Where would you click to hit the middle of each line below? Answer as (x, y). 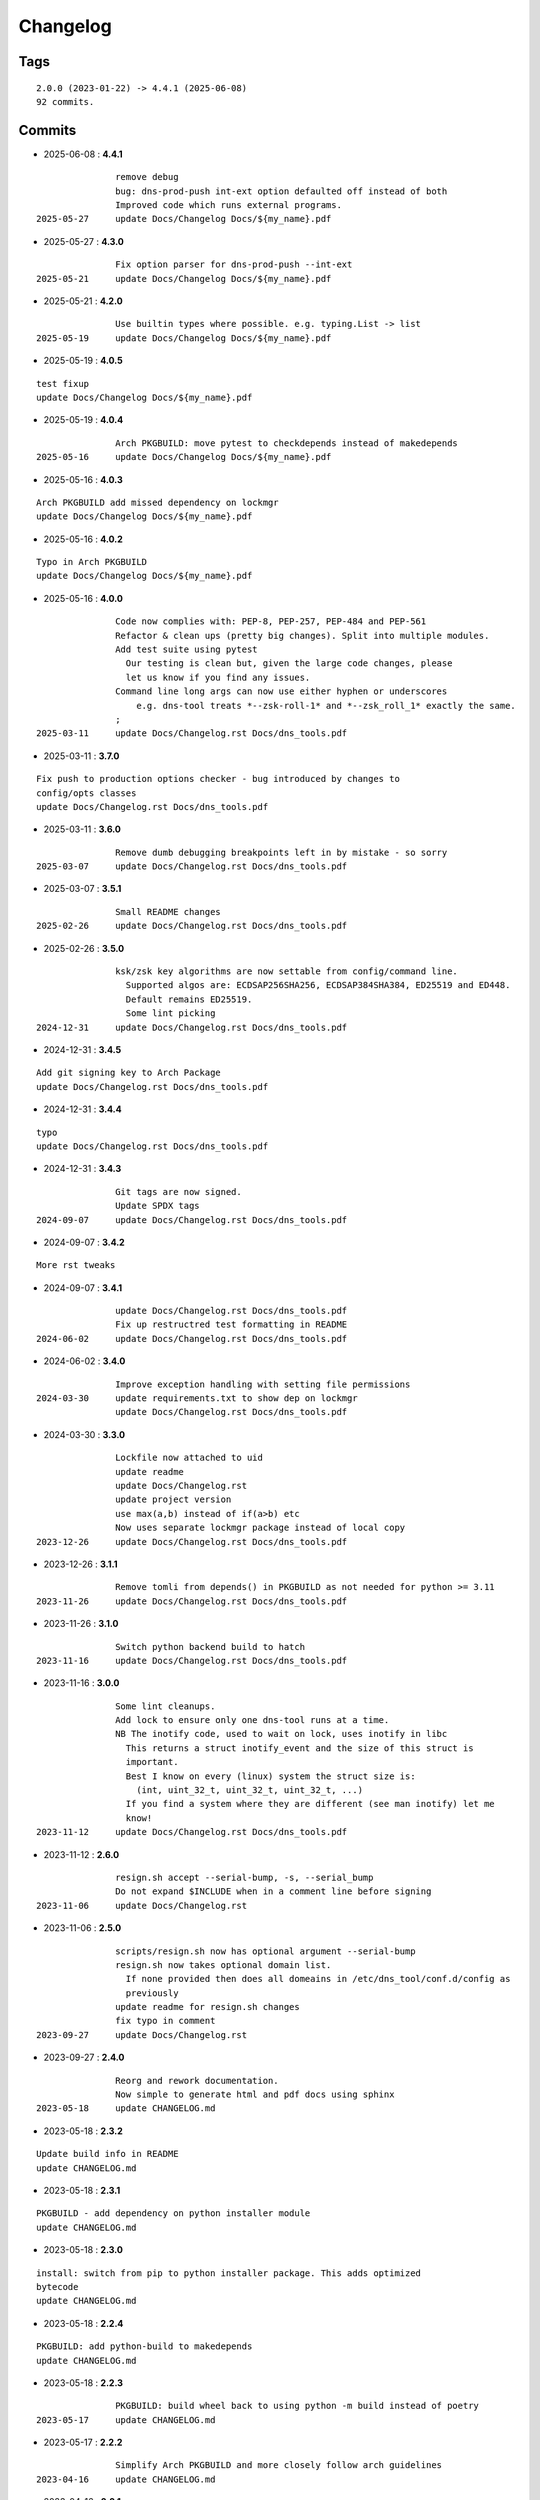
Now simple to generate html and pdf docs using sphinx (255, 2094)
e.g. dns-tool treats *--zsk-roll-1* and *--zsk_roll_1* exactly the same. (326, 705)
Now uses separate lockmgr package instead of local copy (260, 1528)
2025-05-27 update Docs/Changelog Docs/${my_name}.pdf (184, 219)
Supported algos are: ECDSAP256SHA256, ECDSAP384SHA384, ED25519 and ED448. (318, 985)
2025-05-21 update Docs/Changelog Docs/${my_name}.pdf (184, 278)
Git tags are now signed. (178, 1191)
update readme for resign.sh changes (207, 2007)
